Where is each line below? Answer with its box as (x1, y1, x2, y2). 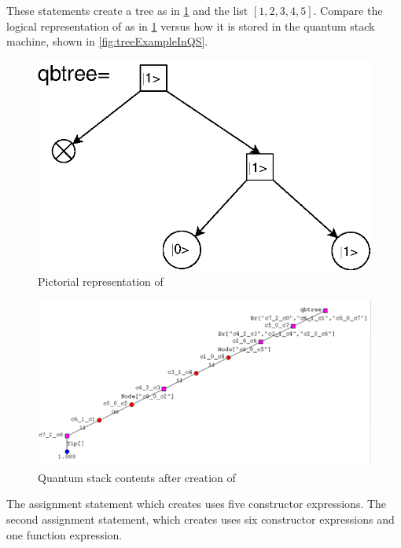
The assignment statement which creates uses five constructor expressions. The (6, 495, 387, 512)
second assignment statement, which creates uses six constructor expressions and (6, 510, 395, 527)
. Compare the (313, 2, 383, 18)
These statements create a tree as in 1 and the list (6, 2, 248, 18)
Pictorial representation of (38, 273, 164, 290)
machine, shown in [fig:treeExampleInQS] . (6, 33, 208, 49)
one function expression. (6, 526, 123, 543)
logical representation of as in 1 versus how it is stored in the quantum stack (6, 17, 375, 34)
